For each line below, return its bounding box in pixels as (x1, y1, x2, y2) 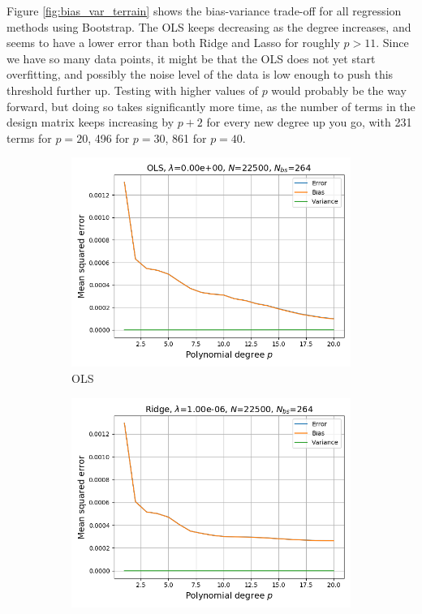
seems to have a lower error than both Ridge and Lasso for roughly (6, 34, 340, 51)
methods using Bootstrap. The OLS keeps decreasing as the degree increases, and (6, 18, 411, 35)
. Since (376, 34, 409, 51)
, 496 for (88, 129, 130, 146)
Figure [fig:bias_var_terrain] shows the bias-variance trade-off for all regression (6, 2, 402, 19)
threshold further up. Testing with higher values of (6, 81, 258, 98)
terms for (6, 129, 52, 146)
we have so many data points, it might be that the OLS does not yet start (6, 49, 376, 67)
